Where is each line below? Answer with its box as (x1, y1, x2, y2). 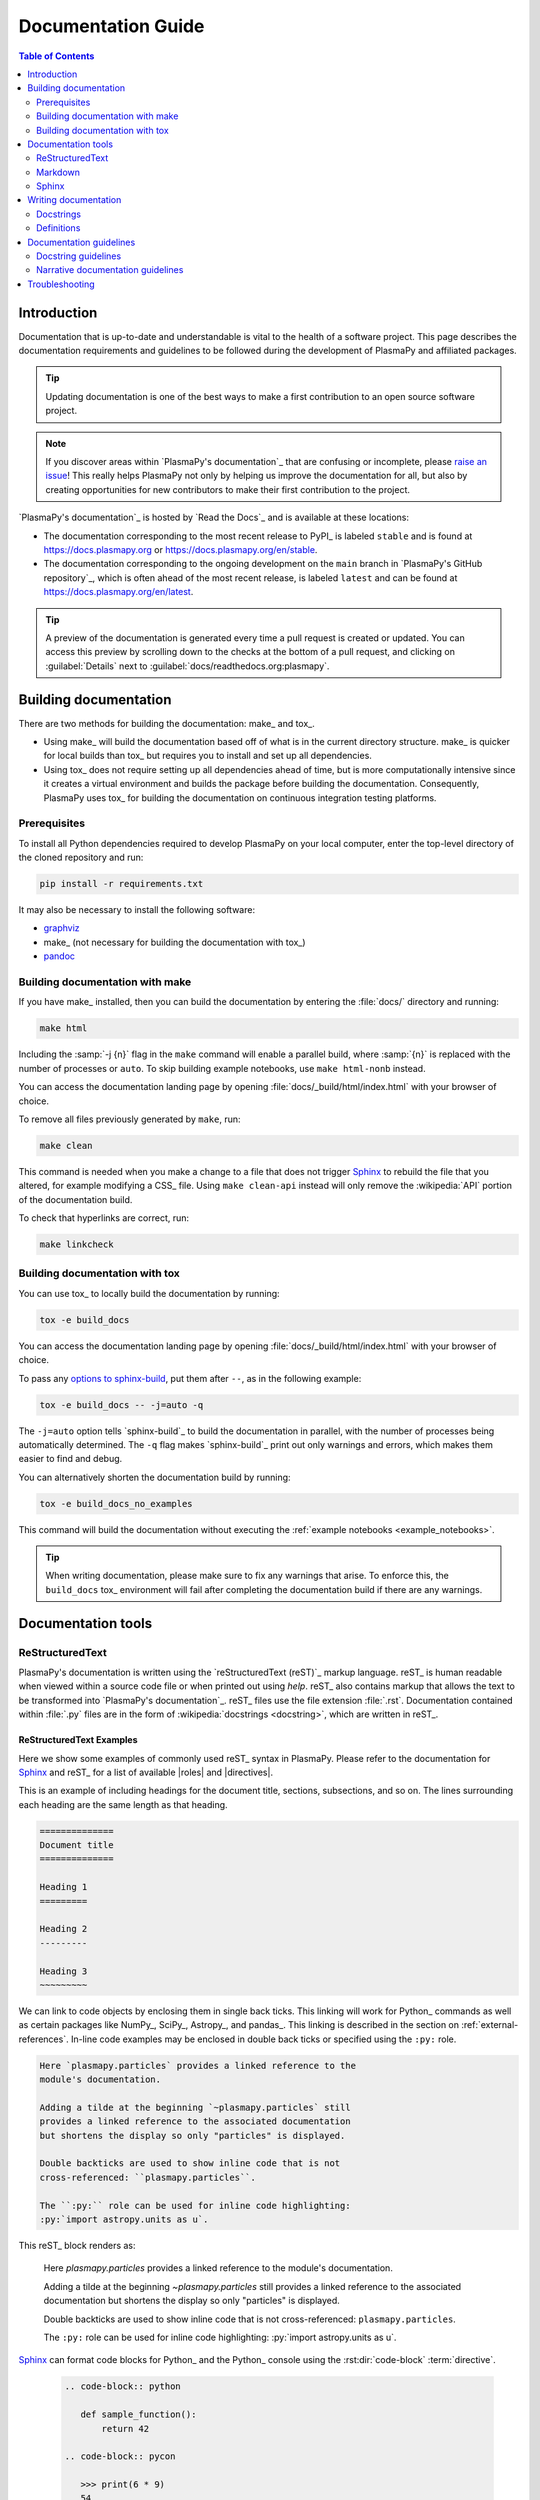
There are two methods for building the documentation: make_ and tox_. (18, 717, 315, 729)
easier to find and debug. (18, 1453, 123, 1465)
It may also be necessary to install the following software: (18, 904, 255, 916)
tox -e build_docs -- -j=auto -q (39, 1399, 204, 1410)
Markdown (36, 166, 80, 178)
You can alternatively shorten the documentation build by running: (18, 1471, 291, 1483)
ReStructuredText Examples (18, 1734, 139, 1746)
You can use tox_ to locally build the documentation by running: (18, 1287, 280, 1299)
